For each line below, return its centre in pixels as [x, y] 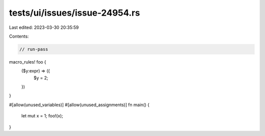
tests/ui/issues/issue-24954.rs [75, 13]
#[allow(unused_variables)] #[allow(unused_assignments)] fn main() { [79, 105]
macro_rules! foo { [28, 62]
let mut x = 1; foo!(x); [42, 116]
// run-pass [34, 49]
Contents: [19, 36]
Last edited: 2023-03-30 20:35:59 [44, 27]
